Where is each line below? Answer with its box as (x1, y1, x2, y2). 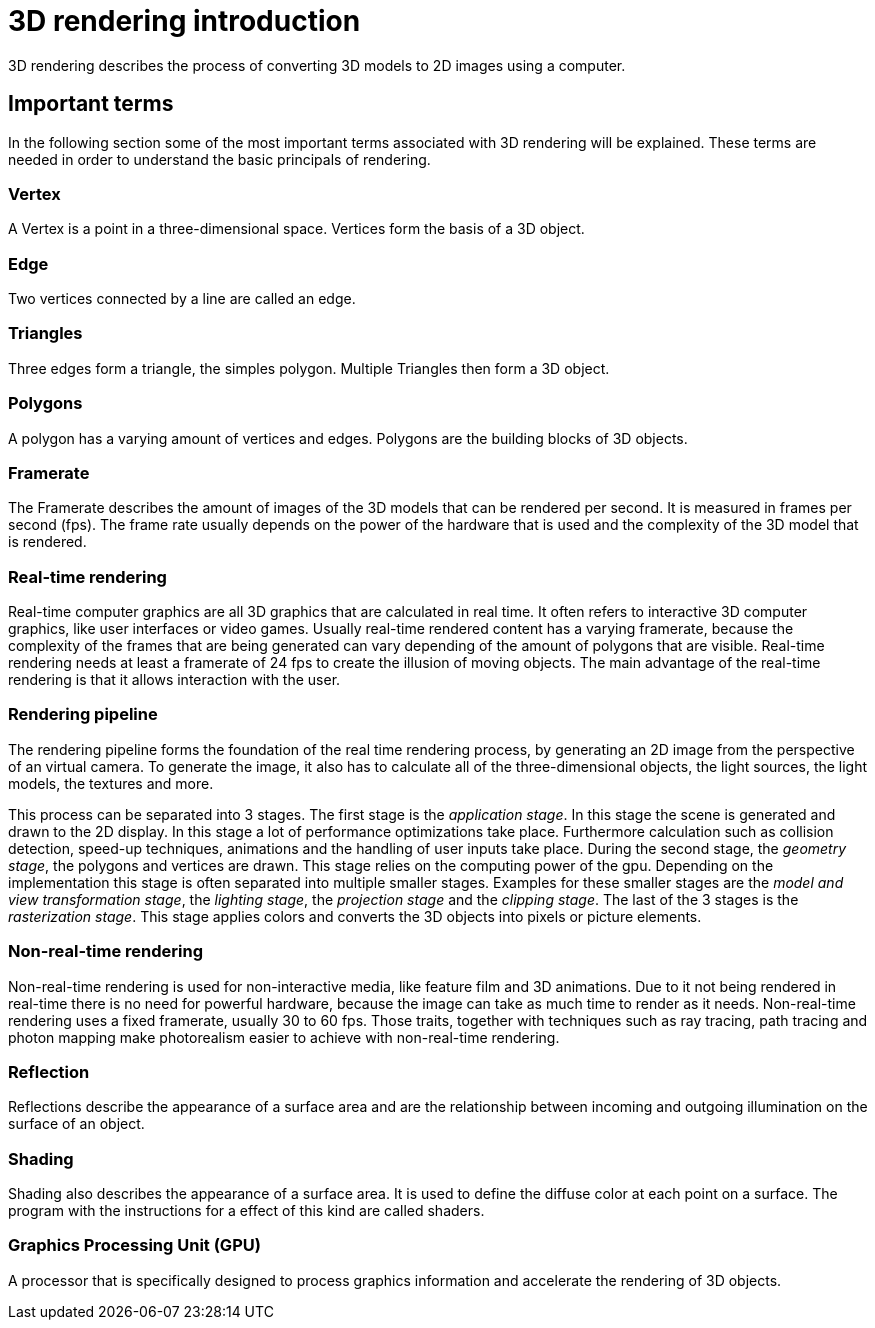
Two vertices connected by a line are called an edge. (8, 290, 356, 308)
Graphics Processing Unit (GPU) (8, 1235, 261, 1256)
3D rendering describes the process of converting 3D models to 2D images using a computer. (8, 56, 626, 74)
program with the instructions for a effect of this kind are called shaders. (8, 1202, 485, 1220)
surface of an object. (8, 1115, 145, 1133)
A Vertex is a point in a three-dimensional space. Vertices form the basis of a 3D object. (8, 220, 585, 238)
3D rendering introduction (8, 4, 361, 38)
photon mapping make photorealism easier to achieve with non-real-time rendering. (8, 1028, 560, 1046)
